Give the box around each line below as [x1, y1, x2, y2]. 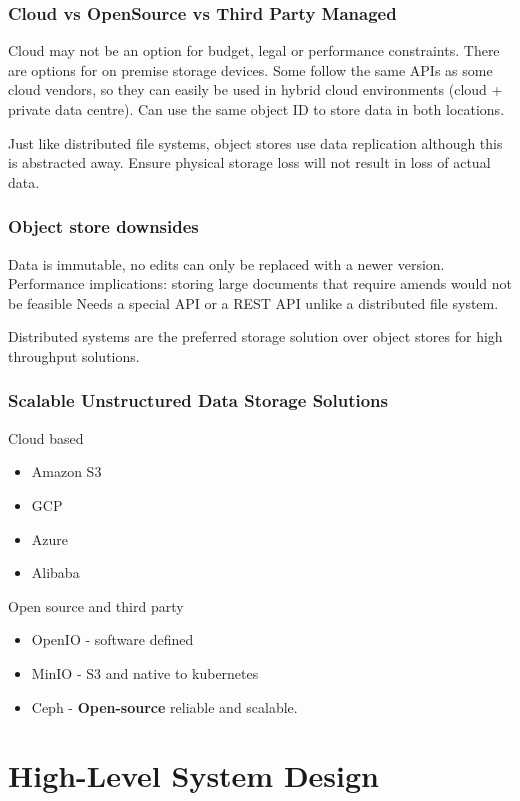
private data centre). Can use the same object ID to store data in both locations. [8, 99, 505, 119]
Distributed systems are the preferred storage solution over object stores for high [8, 326, 503, 347]
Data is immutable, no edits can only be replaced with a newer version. [8, 253, 445, 274]
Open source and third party [8, 595, 184, 616]
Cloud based [8, 427, 84, 448]
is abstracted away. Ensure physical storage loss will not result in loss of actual [8, 152, 491, 173]
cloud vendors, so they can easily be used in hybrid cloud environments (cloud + [8, 79, 503, 100]
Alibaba [31, 562, 80, 583]
